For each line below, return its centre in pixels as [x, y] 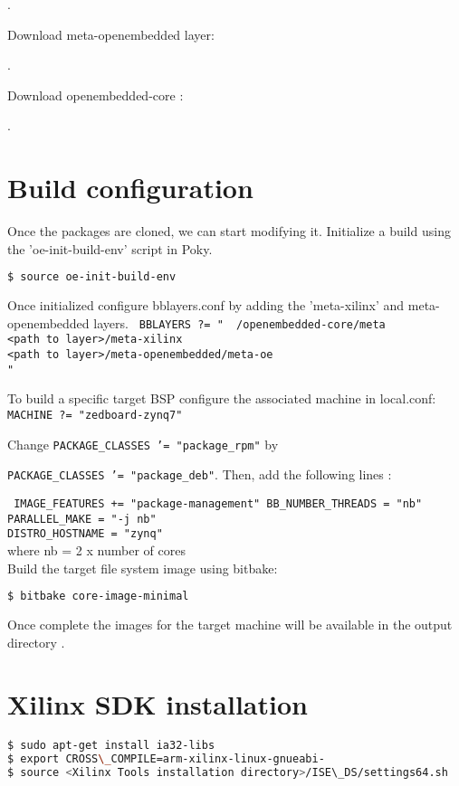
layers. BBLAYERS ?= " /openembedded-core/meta [239, 322]
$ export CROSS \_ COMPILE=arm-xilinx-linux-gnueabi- [166, 759]
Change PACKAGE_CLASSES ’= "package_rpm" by [143, 444]
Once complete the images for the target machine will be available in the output [230, 625]
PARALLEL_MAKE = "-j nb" [82, 519]
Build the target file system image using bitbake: [143, 568]
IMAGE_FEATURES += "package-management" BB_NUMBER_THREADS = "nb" [218, 504]
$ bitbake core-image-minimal [98, 597]
